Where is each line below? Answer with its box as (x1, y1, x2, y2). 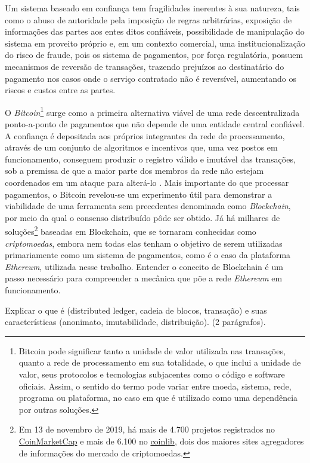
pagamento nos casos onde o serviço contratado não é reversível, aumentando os (5, 72, 297, 84)
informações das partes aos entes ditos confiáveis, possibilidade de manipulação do (5, 25, 305, 38)
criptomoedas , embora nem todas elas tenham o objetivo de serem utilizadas (5, 237, 283, 249)
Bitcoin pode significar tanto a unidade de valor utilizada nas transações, (18, 344, 286, 357)
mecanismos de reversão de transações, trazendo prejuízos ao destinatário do (5, 60, 284, 72)
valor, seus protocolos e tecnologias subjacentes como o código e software (18, 367, 285, 380)
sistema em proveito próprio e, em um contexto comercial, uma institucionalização (5, 36, 305, 49)
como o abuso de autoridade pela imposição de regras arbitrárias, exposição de (5, 13, 292, 26)
